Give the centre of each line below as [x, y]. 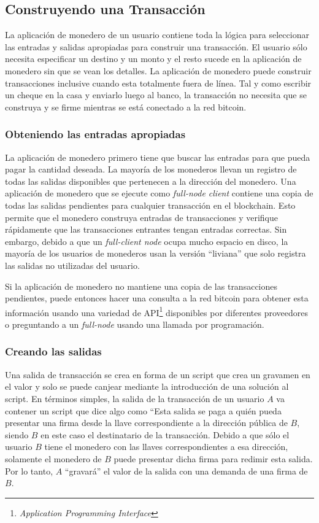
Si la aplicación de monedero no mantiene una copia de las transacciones [141, 286]
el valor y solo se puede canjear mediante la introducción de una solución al [147, 386]
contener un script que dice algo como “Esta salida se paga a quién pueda [143, 410]
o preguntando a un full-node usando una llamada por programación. [135, 324]
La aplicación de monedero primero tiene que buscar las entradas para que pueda [158, 157]
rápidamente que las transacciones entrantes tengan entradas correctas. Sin [146, 229]
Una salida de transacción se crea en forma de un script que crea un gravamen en [158, 374]
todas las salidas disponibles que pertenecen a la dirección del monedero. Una [151, 181]
